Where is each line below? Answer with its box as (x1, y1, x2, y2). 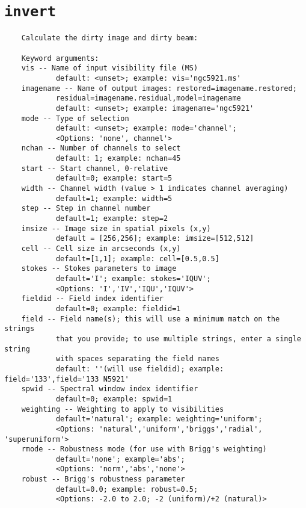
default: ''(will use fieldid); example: (55, 364, 224, 373)
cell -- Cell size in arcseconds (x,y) (21, 244, 181, 253)
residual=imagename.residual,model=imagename (55, 94, 241, 103)
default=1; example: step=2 (55, 214, 168, 223)
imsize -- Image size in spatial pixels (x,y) (21, 224, 211, 233)
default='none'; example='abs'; (55, 454, 185, 463)
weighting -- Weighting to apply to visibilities (21, 404, 224, 414)
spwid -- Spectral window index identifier (21, 385, 198, 394)
